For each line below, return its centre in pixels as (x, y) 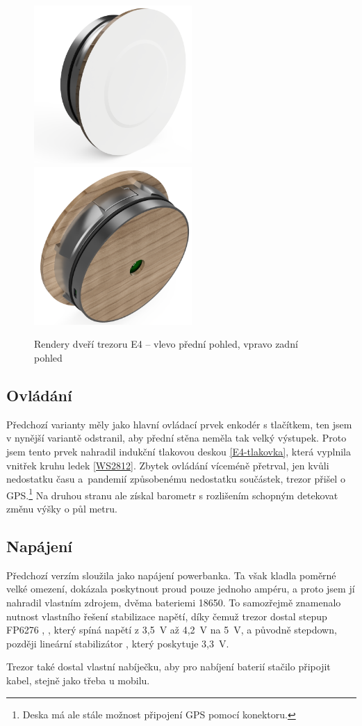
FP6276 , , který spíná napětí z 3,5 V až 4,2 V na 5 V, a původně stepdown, (172, 630)
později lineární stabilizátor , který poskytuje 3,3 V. (118, 643)
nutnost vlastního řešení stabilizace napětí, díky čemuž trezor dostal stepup (167, 616)
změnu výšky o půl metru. (62, 509)
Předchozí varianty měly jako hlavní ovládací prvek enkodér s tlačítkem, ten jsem (179, 424)
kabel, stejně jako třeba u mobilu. (78, 680)
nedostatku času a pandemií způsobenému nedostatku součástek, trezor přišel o (176, 479)
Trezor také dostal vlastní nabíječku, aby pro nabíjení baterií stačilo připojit (168, 667)
